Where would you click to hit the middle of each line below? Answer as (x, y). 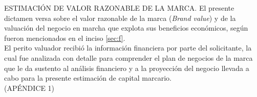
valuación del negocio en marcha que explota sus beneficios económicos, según (126, 28)
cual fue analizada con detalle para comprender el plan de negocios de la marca (128, 57)
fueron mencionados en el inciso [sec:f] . (65, 38)
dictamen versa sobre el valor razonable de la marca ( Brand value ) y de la (120, 18)
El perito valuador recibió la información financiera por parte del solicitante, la (128, 48)
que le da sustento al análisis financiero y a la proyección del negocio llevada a (127, 68)
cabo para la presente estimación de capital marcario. (88, 78)
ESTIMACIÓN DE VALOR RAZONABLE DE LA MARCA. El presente (119, 8)
